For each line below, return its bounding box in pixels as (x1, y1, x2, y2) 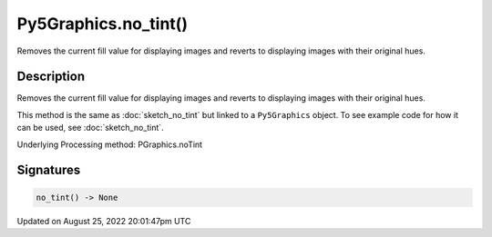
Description (16, 69, 86, 84)
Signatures (16, 163, 81, 178)
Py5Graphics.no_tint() (16, 14, 189, 34)
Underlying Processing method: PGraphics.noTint (16, 139, 203, 150)
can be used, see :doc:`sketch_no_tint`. (16, 123, 164, 133)
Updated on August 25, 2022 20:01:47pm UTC (16, 215, 191, 226)
